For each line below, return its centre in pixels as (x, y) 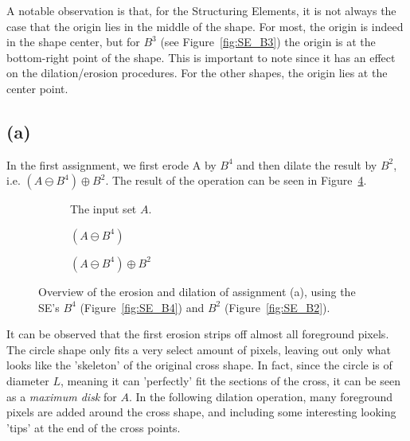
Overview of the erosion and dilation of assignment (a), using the (197, 291)
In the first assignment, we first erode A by (111, 164)
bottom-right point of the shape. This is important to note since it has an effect (201, 57)
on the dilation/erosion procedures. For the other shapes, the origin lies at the (197, 73)
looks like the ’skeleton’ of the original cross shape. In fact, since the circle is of (199, 365)
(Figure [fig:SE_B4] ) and (142, 307)
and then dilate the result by (307, 164)
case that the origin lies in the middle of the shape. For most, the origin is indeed (205, 26)
